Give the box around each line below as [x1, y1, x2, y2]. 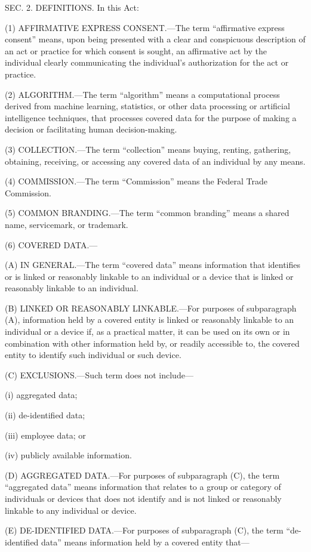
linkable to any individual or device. [5, 504, 137, 516]
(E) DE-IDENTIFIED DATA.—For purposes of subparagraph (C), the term [5, 524, 284, 536]
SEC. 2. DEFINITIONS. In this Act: [5, 1, 139, 13]
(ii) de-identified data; [5, 409, 85, 421]
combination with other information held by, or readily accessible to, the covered [5, 337, 300, 349]
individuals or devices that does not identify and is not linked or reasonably [5, 492, 282, 504]
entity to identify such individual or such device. [5, 349, 181, 361]
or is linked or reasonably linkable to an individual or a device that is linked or [5, 270, 294, 282]
